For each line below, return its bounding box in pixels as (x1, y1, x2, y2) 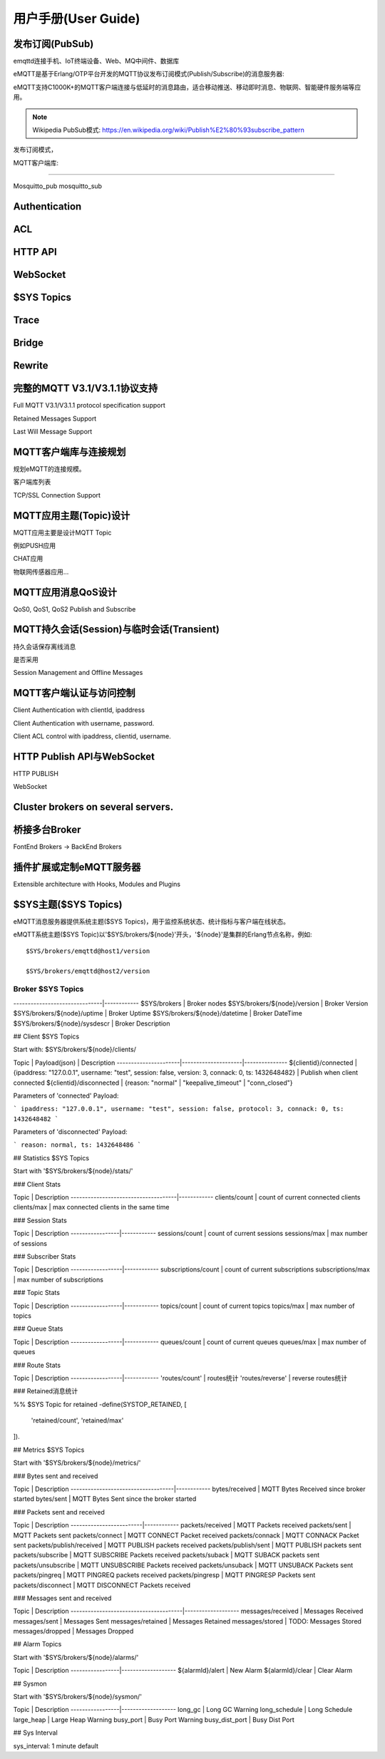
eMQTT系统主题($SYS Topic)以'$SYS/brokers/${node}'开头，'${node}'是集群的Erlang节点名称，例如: (13, 930, 313, 939)
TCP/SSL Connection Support (13, 490, 101, 499)
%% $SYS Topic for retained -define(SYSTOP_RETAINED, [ (13, 1400, 187, 1408)
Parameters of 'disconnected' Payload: (13, 1128, 128, 1136)
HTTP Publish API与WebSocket (13, 750, 155, 763)
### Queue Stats (13, 1324, 63, 1333)
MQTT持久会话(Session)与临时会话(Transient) (13, 624, 220, 636)
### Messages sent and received (13, 1594, 112, 1602)
